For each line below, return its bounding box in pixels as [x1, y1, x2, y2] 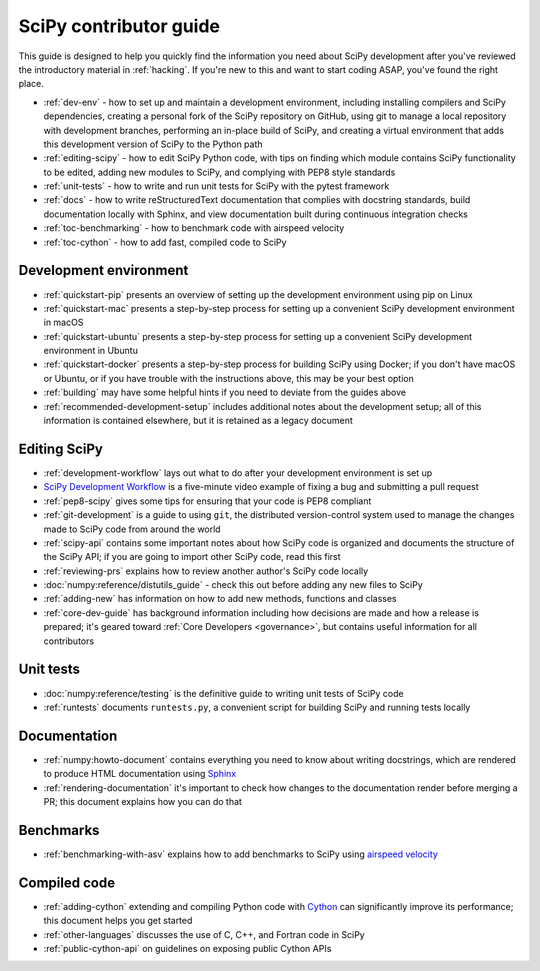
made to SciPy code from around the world [43, 523, 221, 535]
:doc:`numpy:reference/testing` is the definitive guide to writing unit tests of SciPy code [43, 687, 404, 699]
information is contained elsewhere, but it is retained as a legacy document [43, 415, 354, 427]
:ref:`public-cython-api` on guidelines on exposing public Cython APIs [43, 943, 332, 954]
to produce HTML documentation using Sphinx [43, 768, 237, 780]
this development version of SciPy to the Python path [43, 138, 264, 150]
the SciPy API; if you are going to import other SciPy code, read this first [43, 551, 341, 563]
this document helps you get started [43, 915, 193, 927]
